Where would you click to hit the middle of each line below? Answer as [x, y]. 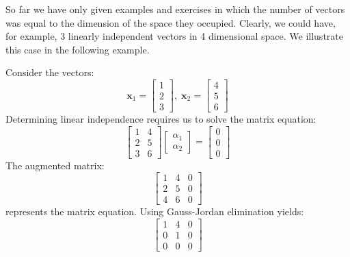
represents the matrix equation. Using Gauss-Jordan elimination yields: [155, 211]
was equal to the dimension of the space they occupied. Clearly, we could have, [171, 22]
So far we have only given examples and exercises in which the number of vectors [175, 9]
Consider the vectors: [50, 72]
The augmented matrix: [55, 165]
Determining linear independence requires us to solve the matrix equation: [161, 119]
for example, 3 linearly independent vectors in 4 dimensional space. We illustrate [174, 36]
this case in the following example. [78, 49]
